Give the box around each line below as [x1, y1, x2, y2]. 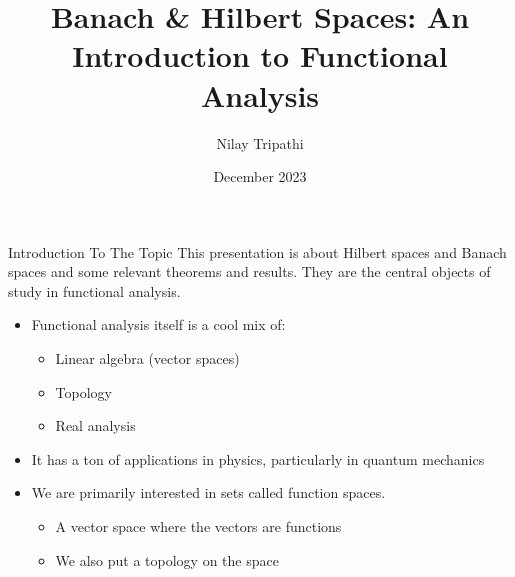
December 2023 [213, 166, 307, 187]
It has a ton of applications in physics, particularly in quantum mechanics [31, 448, 485, 469]
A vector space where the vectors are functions [55, 516, 342, 537]
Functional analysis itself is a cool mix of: [31, 314, 286, 335]
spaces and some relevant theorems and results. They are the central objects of [8, 261, 491, 282]
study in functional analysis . [8, 280, 181, 301]
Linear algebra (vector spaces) [55, 348, 240, 369]
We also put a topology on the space [55, 549, 279, 570]
